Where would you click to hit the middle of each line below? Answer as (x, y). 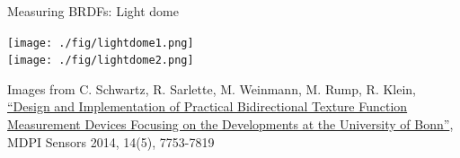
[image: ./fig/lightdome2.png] (101, 61)
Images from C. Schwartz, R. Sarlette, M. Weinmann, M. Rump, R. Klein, (212, 88)
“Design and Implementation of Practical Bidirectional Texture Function (208, 106)
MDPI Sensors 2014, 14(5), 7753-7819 (111, 141)
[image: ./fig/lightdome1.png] (101, 43)
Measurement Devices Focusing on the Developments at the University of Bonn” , (230, 124)
